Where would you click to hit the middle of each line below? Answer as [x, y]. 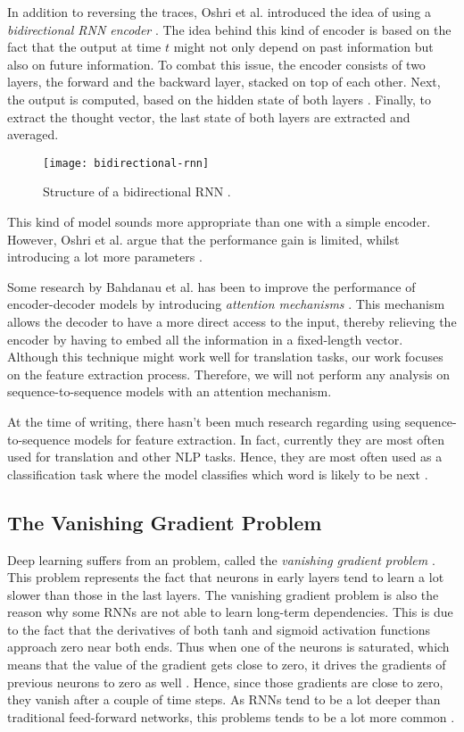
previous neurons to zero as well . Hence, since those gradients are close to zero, [225, 682]
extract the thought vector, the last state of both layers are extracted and [209, 116]
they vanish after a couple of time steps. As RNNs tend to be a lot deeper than [224, 699]
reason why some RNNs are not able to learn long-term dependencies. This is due [230, 612]
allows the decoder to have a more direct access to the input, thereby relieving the [232, 321]
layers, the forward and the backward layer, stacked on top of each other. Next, [224, 82]
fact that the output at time [84, 47]
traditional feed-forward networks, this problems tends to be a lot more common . [231, 716]
